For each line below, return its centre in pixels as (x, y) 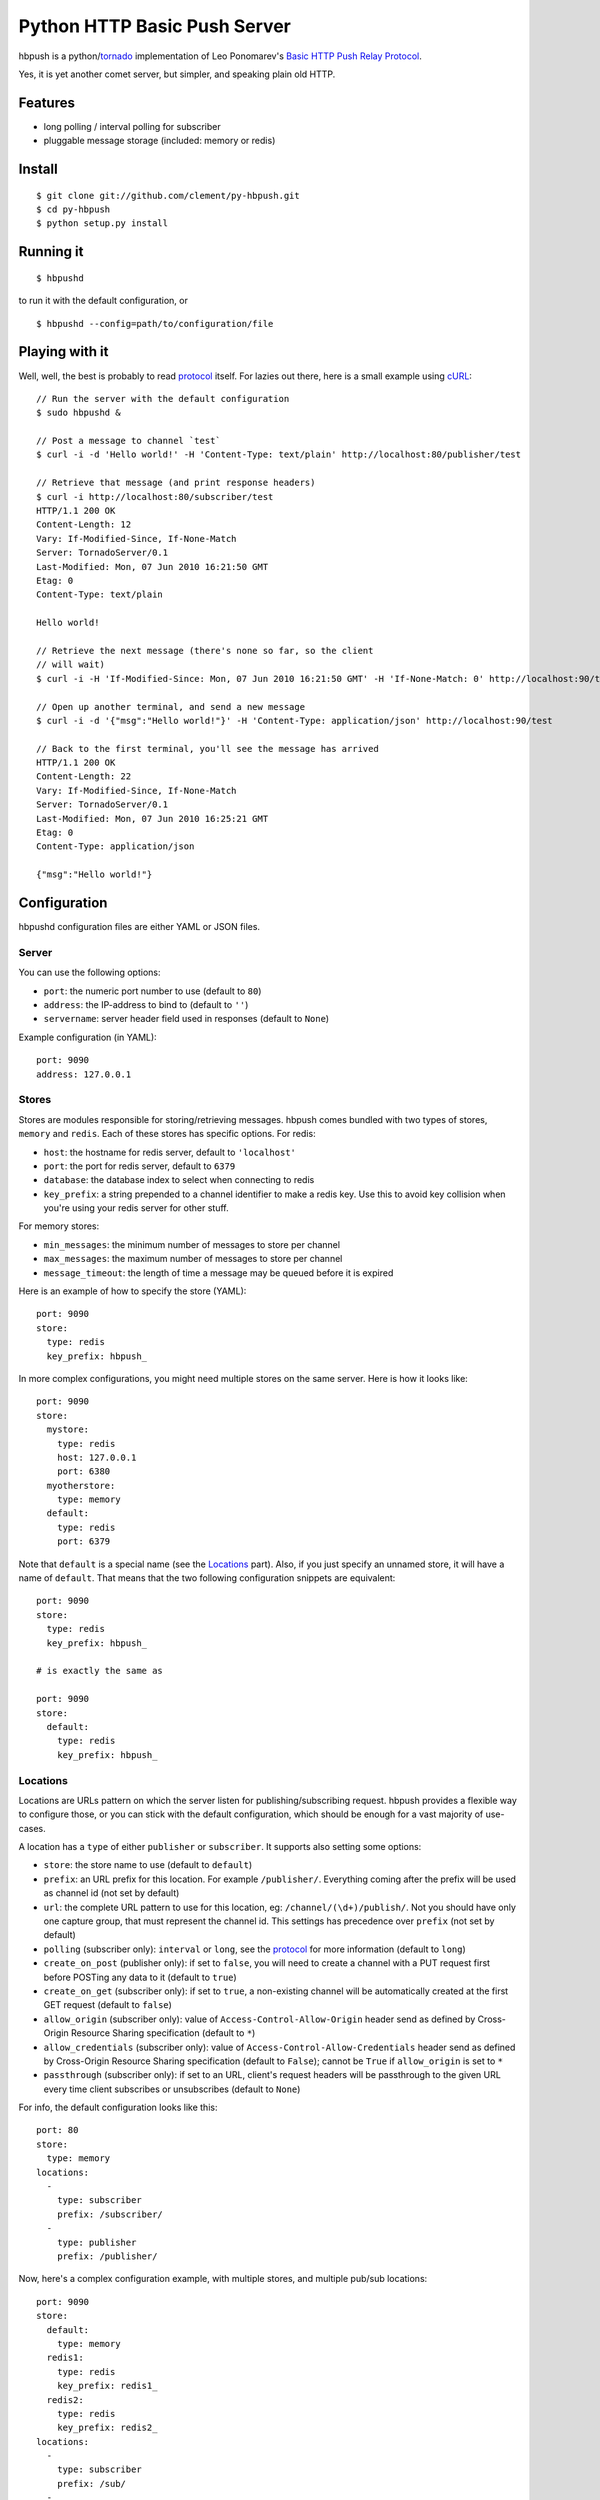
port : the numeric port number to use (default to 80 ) (152, 991)
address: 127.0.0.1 (84, 1074)
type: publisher (96, 2242)
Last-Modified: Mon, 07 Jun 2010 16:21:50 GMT (152, 566)
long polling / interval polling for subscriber (132, 126)
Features (46, 102)
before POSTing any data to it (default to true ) (140, 1977)
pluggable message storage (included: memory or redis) (159, 141)
